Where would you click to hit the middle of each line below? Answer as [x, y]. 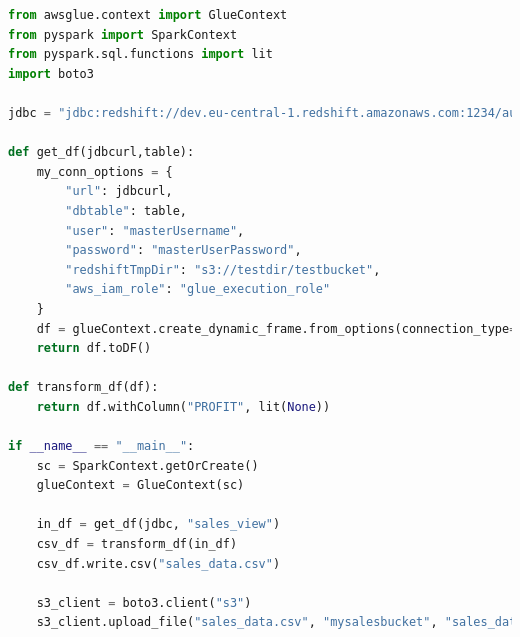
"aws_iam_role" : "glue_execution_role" [198, 289]
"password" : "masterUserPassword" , [183, 250]
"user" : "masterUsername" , [155, 230]
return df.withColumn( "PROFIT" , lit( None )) [183, 406]
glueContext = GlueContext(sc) [140, 485]
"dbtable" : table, [126, 210]
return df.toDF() [94, 348]
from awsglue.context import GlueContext [148, 15]
